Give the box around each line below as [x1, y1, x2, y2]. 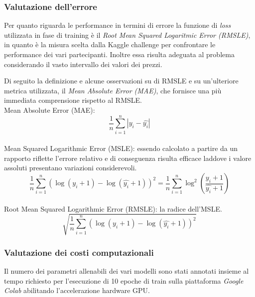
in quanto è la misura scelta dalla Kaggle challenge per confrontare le [4, 39, 216, 50]
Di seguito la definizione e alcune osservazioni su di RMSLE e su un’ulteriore [4, 75, 239, 86]
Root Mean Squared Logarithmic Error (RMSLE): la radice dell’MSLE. [4, 203, 222, 214]
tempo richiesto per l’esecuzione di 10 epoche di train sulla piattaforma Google [4, 275, 244, 286]
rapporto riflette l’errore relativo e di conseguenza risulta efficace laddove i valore [4, 152, 252, 163]
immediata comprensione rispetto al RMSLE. [4, 95, 142, 105]
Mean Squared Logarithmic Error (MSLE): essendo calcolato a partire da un [4, 143, 238, 153]
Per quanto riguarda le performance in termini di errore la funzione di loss [4, 20, 231, 30]
